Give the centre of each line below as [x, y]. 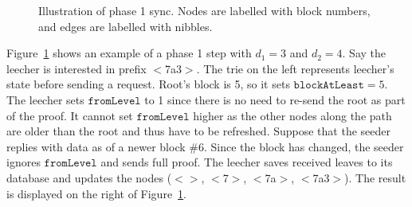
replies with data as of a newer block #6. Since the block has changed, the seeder [205, 146]
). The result [375, 177]
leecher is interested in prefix [77, 68]
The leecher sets [45, 99]
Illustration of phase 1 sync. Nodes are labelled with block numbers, [204, 10]
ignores [24, 162]
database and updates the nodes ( [89, 177]
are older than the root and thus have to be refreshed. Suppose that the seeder [198, 131]
